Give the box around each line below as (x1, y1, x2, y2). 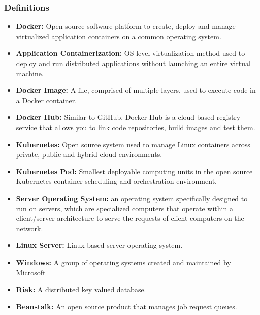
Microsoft (16, 267, 46, 277)
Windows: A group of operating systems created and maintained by (16, 257, 231, 267)
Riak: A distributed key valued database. (16, 284, 146, 295)
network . (16, 223, 43, 233)
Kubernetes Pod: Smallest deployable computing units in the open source (16, 166, 253, 176)
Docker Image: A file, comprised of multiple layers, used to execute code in (16, 85, 256, 96)
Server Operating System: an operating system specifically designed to (16, 193, 248, 203)
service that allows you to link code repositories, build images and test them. (16, 121, 255, 132)
